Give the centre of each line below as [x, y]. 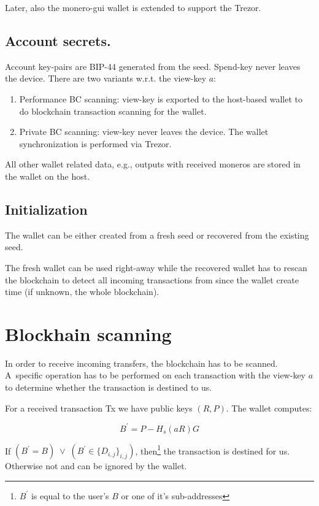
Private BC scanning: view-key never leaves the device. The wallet [144, 132]
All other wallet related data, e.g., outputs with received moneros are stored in [153, 164]
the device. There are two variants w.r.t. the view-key [106, 78]
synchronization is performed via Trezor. [95, 143]
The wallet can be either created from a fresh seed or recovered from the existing [157, 235]
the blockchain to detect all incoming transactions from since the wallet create [152, 279]
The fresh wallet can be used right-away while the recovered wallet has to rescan [156, 267]
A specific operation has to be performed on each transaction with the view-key [155, 375]
